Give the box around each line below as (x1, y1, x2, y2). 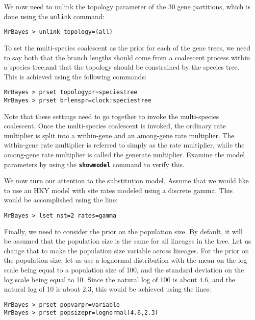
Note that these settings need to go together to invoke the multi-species (4, 111, 219, 121)
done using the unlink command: (4, 11, 104, 21)
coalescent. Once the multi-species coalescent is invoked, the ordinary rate (4, 121, 226, 131)
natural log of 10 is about (4, 284, 80, 294)
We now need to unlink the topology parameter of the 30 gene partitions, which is (4, 1, 251, 11)
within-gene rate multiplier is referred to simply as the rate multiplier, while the (4, 140, 245, 150)
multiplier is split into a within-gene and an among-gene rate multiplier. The (4, 130, 234, 140)
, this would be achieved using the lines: (91, 284, 211, 294)
